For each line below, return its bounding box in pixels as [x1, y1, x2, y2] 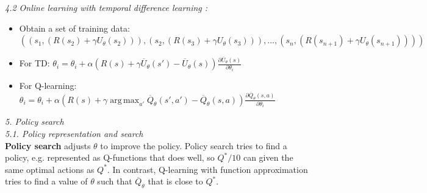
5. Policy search [5, 115, 64, 128]
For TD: [19, 57, 50, 69]
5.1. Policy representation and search [5, 127, 143, 140]
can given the [243, 151, 293, 164]
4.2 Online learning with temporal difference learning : [5, 1, 208, 13]
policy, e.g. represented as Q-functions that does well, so [5, 151, 215, 164]
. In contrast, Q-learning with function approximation [107, 163, 308, 175]
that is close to [148, 175, 203, 188]
